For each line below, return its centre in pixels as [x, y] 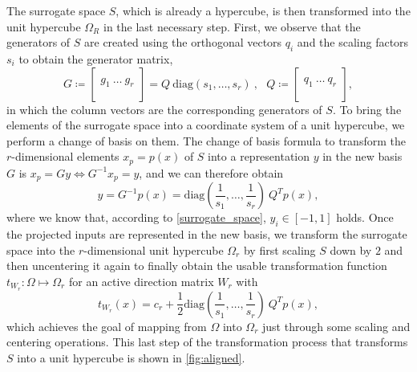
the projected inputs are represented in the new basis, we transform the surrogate [207, 234]
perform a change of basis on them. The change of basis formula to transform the [206, 140]
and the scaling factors [353, 42]
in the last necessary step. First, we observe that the [232, 26]
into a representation [259, 156]
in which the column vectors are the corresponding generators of [164, 109]
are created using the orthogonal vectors [183, 42]
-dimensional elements [65, 156]
